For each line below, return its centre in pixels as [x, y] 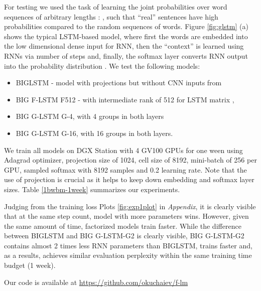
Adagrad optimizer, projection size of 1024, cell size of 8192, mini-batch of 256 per [130, 160]
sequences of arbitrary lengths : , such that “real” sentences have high [111, 16]
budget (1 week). [30, 265]
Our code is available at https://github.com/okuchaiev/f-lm [96, 282]
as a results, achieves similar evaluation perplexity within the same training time [128, 255]
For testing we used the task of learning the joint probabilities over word [116, 7]
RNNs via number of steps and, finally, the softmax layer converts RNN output [126, 55]
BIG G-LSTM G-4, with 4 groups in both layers [90, 116]
